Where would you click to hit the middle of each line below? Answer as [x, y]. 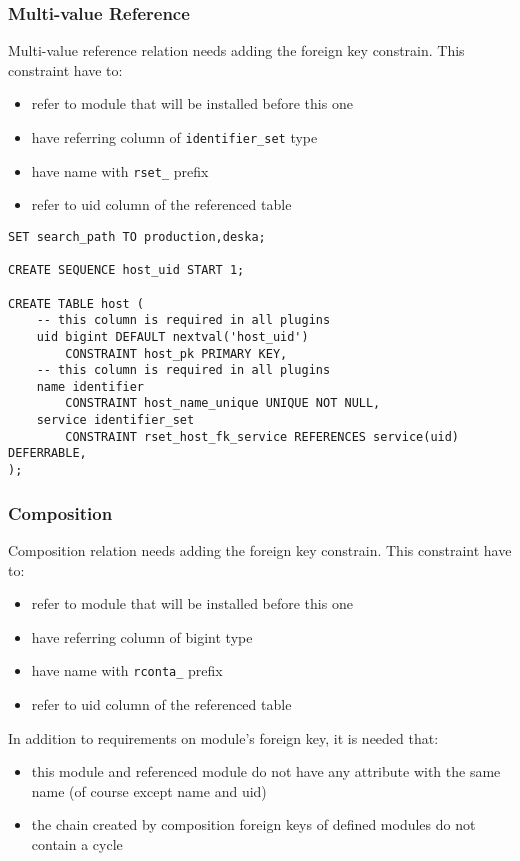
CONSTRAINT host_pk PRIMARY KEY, [176, 353]
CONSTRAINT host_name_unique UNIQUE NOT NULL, [223, 403]
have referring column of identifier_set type [174, 137]
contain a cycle [77, 843]
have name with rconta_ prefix [127, 670]
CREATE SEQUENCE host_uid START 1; [126, 270]
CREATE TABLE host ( [76, 303]
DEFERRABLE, [47, 453]
